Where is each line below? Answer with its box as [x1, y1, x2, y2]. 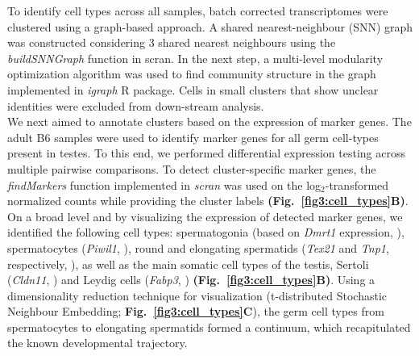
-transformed [325, 176, 389, 193]
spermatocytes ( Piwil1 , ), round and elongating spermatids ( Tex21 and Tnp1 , [7, 239, 389, 256]
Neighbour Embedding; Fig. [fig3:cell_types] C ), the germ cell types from [7, 303, 384, 320]
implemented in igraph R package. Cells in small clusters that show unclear [7, 81, 379, 98]
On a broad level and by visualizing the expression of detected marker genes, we [7, 207, 403, 224]
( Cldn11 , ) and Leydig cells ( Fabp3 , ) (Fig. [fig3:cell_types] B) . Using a [7, 271, 375, 288]
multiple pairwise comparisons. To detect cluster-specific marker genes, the [7, 160, 376, 177]
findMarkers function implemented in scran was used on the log [7, 176, 322, 193]
